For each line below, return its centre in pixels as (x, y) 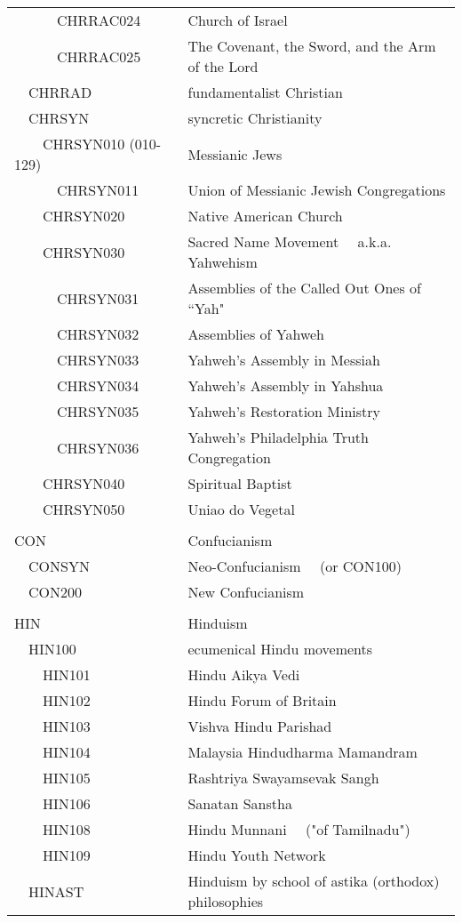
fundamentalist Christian (265, 92)
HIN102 (67, 700)
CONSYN (59, 566)
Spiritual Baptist (240, 483)
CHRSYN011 (98, 190)
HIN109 (67, 855)
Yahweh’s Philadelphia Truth (278, 437)
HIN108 (67, 829)
